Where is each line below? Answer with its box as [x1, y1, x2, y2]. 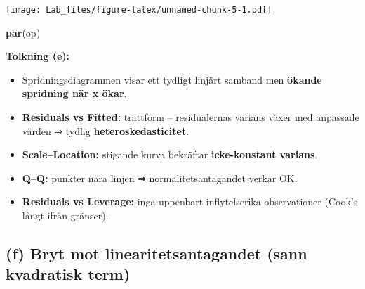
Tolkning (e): [6, 49, 69, 63]
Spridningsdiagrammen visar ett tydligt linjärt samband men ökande [22, 72, 322, 86]
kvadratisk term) [6, 263, 131, 285]
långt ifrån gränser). [22, 208, 109, 222]
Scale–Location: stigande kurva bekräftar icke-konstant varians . [22, 147, 318, 162]
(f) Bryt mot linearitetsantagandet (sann [6, 242, 307, 264]
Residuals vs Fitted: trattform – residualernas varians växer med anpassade [22, 110, 359, 124]
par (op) [6, 25, 41, 39]
